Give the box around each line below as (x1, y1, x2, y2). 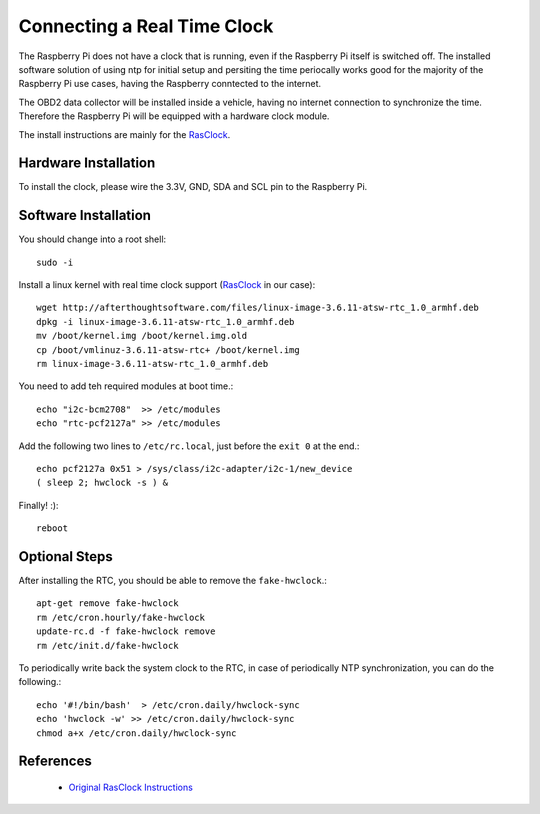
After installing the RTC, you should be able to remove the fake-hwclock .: (18, 575, 327, 587)
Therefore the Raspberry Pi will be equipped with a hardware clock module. (18, 110, 330, 122)
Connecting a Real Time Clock (18, 15, 274, 37)
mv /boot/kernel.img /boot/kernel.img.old (36, 330, 248, 342)
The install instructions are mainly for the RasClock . (18, 128, 231, 140)
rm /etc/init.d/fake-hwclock (36, 640, 179, 651)
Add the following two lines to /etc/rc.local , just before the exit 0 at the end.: (18, 440, 360, 452)
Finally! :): (18, 499, 59, 511)
